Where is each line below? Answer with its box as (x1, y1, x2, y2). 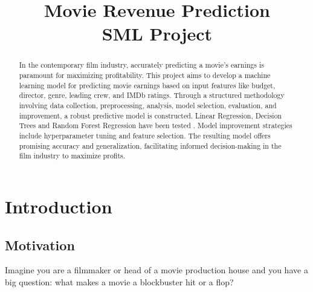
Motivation (5, 235, 75, 254)
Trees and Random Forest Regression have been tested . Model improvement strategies (19, 120, 292, 131)
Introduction (5, 193, 112, 218)
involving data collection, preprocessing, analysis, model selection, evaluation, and (19, 100, 277, 110)
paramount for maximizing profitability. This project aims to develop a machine (19, 70, 271, 80)
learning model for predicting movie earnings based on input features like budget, (19, 80, 276, 90)
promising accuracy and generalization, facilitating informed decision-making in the (19, 140, 282, 151)
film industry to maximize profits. (19, 151, 126, 161)
